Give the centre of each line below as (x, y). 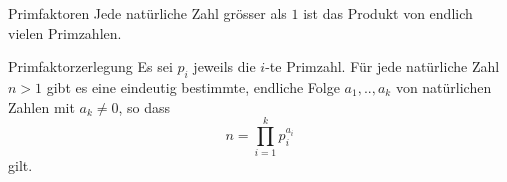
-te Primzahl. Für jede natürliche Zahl (382, 66)
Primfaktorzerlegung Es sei (90, 66)
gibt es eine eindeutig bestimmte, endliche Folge (193, 86)
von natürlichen (443, 86)
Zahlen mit (41, 106)
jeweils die (224, 66)
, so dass (144, 106)
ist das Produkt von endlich (388, 13)
